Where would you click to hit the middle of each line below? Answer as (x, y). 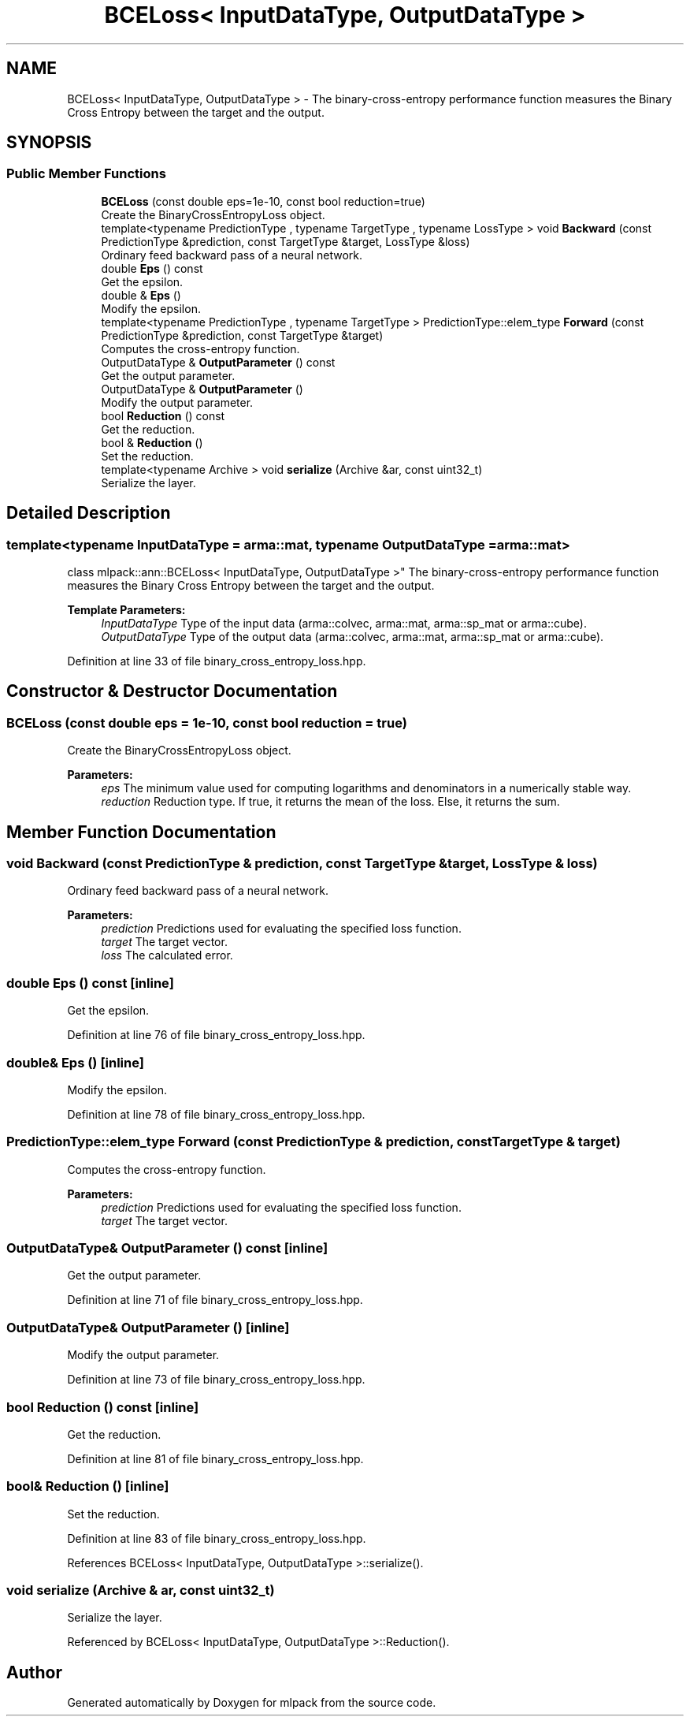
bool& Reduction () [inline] (88, 1486)
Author (34, 1672)
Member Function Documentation (141, 832)
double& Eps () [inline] (75, 1062)
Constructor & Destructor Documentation (172, 691)
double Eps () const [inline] (90, 983)
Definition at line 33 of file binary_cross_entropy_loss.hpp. (217, 661)
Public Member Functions (86, 174)
